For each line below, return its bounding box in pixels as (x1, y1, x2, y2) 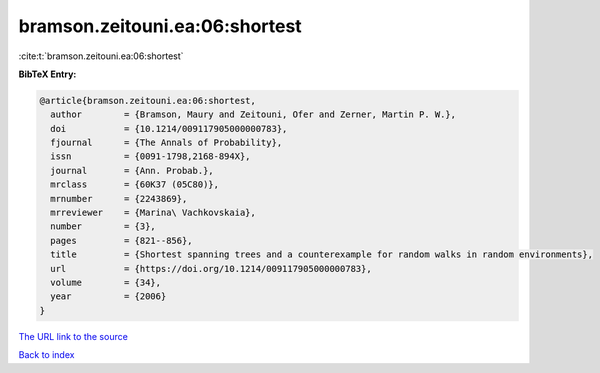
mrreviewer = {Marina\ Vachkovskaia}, (50, 207, 257, 219)
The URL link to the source (18, 330, 129, 342)
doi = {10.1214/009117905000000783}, (50, 123, 288, 134)
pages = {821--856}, (50, 235, 194, 246)
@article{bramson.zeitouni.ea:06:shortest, (39, 95, 257, 106)
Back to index (18, 349, 75, 361)
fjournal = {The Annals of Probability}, (50, 137, 283, 149)
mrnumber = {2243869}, (50, 193, 188, 204)
